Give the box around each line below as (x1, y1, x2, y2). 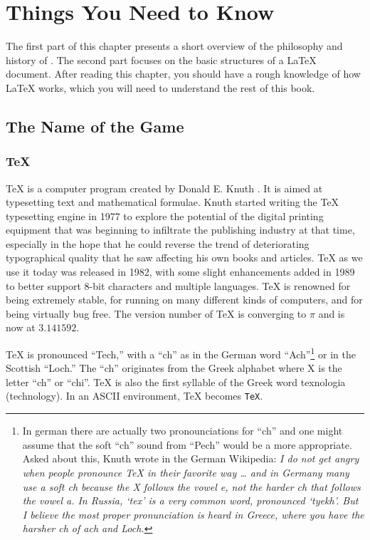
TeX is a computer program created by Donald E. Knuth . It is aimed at (6, 180, 323, 195)
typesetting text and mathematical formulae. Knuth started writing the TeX (6, 194, 339, 209)
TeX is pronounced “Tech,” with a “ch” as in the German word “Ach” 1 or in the (6, 345, 356, 361)
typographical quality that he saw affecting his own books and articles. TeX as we (6, 250, 363, 265)
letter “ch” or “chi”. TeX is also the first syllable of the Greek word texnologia (6, 374, 346, 389)
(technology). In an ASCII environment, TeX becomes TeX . (6, 388, 263, 403)
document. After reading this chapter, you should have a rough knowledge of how (6, 66, 361, 81)
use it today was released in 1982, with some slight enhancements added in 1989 (6, 264, 355, 279)
